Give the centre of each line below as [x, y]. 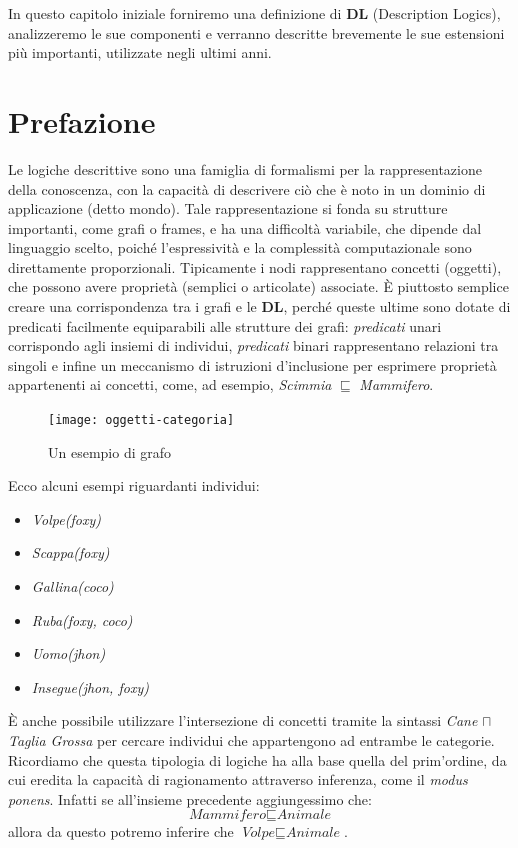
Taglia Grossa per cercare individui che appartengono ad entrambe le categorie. [251, 740]
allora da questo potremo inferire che [121, 831]
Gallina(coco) [72, 586]
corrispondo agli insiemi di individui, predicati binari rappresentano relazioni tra [253, 345]
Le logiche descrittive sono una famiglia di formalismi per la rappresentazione [245, 168]
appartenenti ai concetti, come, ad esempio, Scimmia [170, 384]
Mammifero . [396, 384]
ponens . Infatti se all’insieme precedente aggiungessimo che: [190, 798]
